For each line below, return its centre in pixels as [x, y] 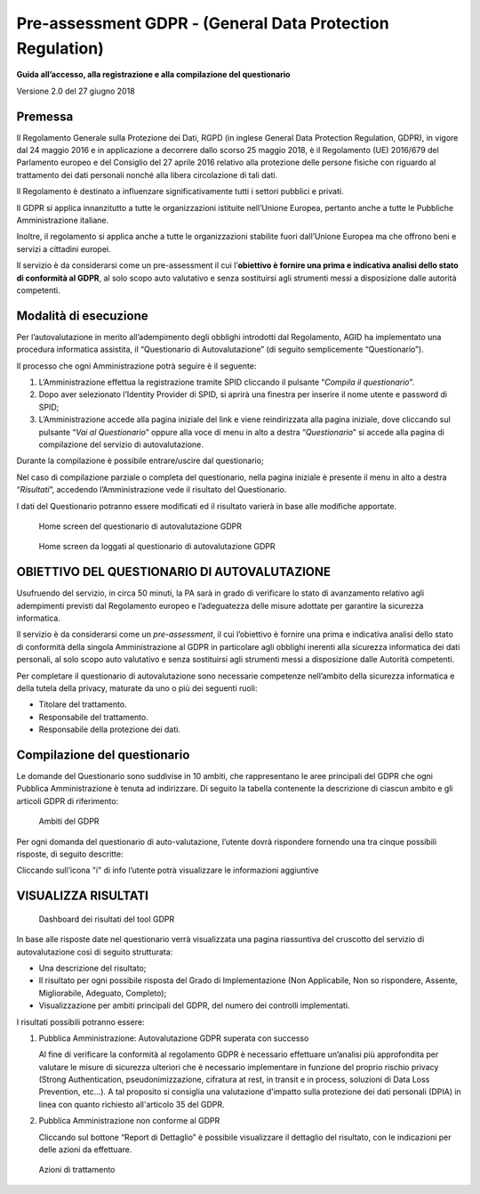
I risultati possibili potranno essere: [80, 1022]
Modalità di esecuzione [82, 316]
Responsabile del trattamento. [93, 717]
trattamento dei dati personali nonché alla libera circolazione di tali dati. [147, 175]
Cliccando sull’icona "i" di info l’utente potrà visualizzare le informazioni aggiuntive [168, 870]
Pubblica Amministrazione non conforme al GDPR [129, 1121]
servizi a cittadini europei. [64, 248]
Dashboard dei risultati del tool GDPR [107, 919]
